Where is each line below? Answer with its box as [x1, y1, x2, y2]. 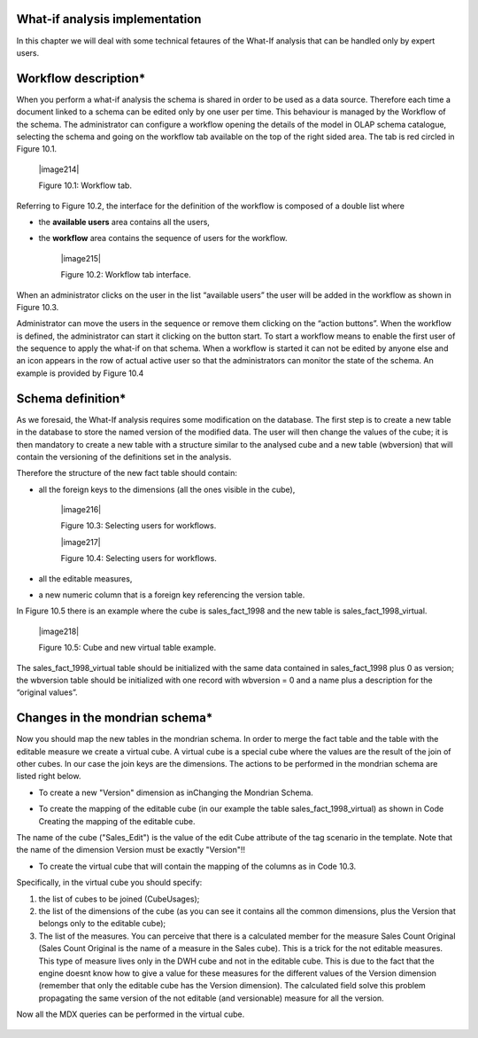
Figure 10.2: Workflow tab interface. [60, 269, 191, 280]
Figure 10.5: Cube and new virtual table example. [38, 643, 217, 653]
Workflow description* [16, 71, 146, 86]
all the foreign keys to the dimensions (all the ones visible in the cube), [38, 484, 296, 495]
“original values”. [16, 687, 78, 698]
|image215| [60, 253, 102, 263]
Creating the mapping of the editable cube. [38, 816, 196, 826]
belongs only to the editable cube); [38, 918, 166, 929]
